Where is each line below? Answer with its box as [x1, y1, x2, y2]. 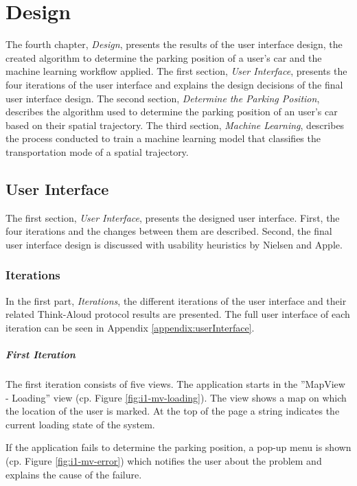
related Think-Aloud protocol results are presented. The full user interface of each [5, 307, 350, 321]
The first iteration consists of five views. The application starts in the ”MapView [5, 377, 345, 391]
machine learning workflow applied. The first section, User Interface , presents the [5, 64, 347, 78]
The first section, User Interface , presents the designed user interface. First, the [5, 210, 340, 224]
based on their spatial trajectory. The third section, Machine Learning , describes [5, 117, 345, 132]
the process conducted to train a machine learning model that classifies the [5, 131, 321, 146]
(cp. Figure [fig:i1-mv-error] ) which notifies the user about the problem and [5, 453, 322, 467]
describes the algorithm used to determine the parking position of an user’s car [5, 104, 338, 119]
